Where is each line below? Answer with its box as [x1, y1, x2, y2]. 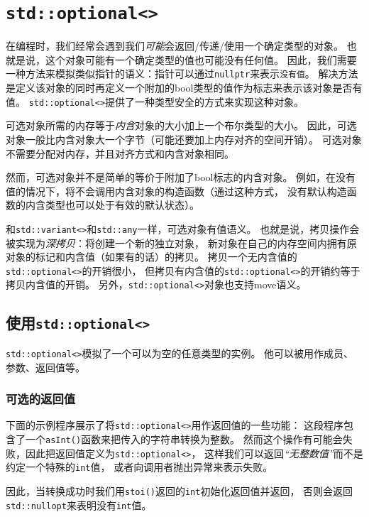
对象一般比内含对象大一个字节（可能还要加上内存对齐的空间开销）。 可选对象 [6, 131, 362, 146]
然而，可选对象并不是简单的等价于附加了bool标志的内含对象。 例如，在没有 [6, 170, 356, 185]
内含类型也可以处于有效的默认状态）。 [25, 197, 199, 212]
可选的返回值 [6, 390, 76, 408]
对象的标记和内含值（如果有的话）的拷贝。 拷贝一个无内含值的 [6, 249, 297, 264]
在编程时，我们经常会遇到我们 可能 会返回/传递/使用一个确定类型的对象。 [6, 38, 343, 53]
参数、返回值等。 [6, 359, 85, 374]
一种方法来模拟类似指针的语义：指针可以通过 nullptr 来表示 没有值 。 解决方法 [6, 66, 358, 81]
